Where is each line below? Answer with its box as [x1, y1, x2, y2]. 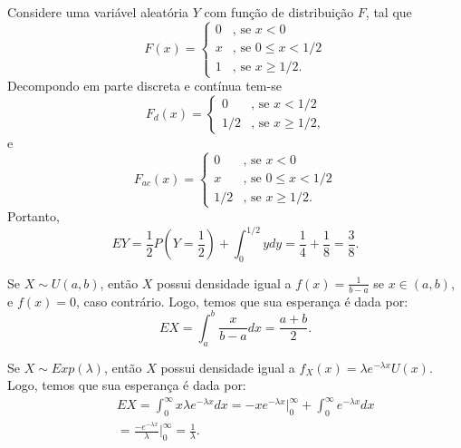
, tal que [365, 3, 412, 21]
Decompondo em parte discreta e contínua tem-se [7, 76, 282, 95]
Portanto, [7, 206, 60, 225]
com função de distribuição [204, 3, 354, 21]
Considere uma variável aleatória [7, 3, 189, 21]
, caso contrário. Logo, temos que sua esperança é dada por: [75, 291, 408, 310]
